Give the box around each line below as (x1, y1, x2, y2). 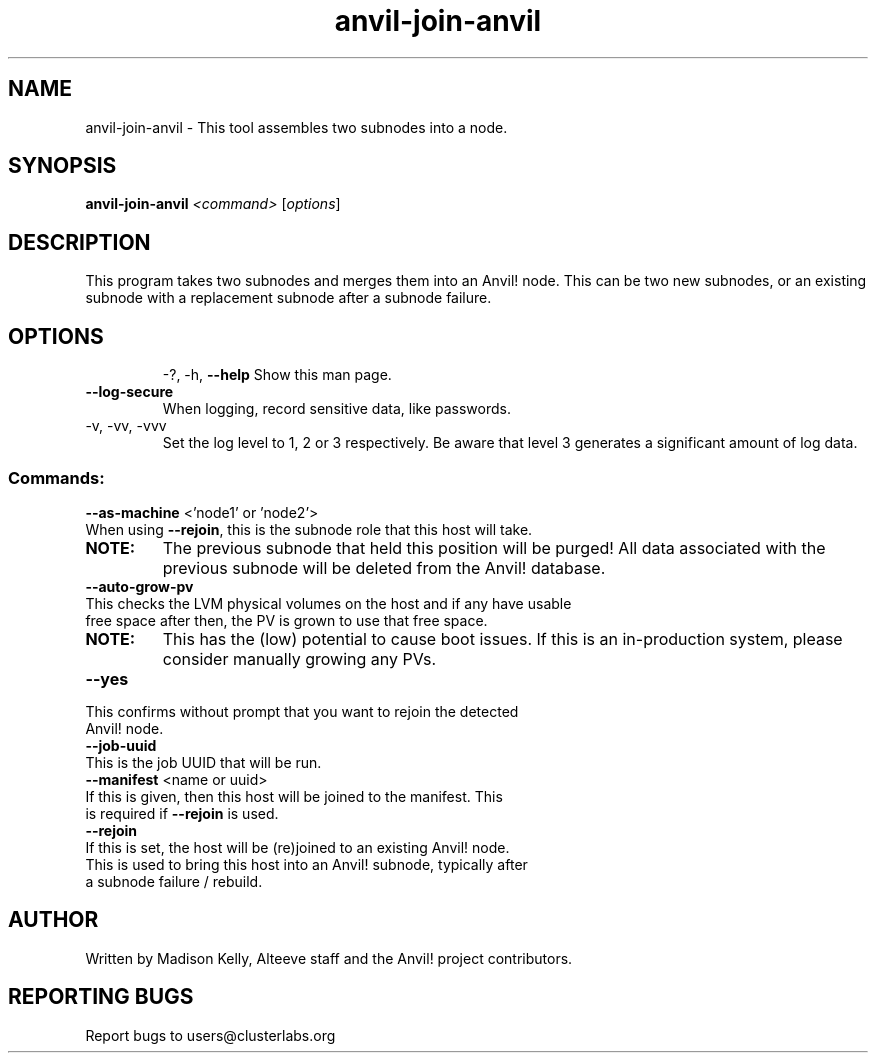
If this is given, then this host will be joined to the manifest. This (85, 787, 503, 805)
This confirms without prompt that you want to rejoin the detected (85, 702, 519, 720)
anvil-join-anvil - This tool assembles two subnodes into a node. (85, 118, 508, 136)
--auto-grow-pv (85, 577, 194, 595)
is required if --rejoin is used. (85, 804, 279, 822)
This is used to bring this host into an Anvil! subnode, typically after (85, 855, 528, 873)
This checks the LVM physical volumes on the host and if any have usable (85, 594, 572, 612)
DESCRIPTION (8, 229, 151, 255)
